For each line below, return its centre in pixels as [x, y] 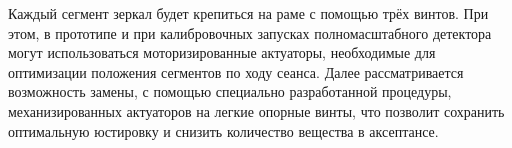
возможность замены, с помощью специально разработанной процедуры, [230, 91]
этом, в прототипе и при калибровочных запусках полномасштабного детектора [250, 32]
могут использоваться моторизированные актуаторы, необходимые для [222, 52]
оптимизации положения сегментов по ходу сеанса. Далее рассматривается [236, 71]
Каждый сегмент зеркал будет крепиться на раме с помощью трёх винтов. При [248, 13]
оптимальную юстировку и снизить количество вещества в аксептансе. [223, 130]
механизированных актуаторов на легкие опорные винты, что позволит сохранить [256, 110]
